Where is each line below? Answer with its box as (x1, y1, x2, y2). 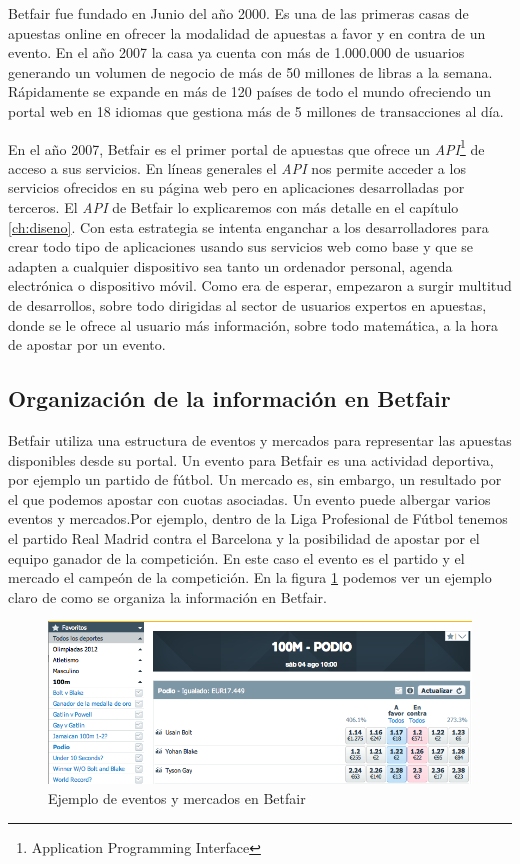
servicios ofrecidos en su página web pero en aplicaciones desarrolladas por (8, 177, 465, 198)
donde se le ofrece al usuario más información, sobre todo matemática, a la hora (8, 314, 499, 335)
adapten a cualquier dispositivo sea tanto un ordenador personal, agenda (8, 255, 453, 276)
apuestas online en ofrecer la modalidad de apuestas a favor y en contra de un (8, 22, 486, 43)
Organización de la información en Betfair (8, 383, 451, 414)
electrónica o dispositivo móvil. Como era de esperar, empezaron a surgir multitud (8, 275, 512, 296)
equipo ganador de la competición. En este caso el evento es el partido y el (8, 547, 465, 568)
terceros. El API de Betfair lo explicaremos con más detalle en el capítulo (8, 197, 459, 217)
